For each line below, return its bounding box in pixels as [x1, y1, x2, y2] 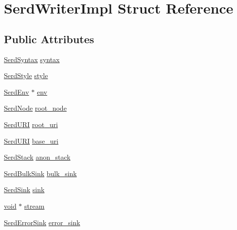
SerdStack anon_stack [4, 152, 71, 162]
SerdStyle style [4, 70, 48, 81]
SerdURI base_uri [4, 135, 58, 146]
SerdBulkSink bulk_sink [4, 168, 77, 178]
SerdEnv [4, 86, 29, 97]
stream [24, 200, 45, 211]
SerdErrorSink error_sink [4, 217, 80, 227]
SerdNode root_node [4, 103, 67, 113]
